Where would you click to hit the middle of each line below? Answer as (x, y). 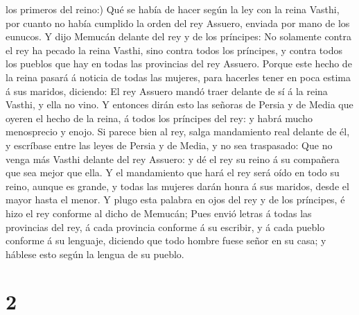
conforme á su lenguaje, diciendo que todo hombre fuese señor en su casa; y (166, 240)
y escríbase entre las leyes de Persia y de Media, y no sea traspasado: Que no (169, 145)
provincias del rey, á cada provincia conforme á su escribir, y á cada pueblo (165, 227)
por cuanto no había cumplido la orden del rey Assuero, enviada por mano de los (178, 23)
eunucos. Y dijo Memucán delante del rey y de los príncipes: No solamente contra (178, 36)
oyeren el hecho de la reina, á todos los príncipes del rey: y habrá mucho (159, 118)
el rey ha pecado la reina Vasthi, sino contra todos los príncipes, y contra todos (174, 50)
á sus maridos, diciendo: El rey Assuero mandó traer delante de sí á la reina (167, 91)
